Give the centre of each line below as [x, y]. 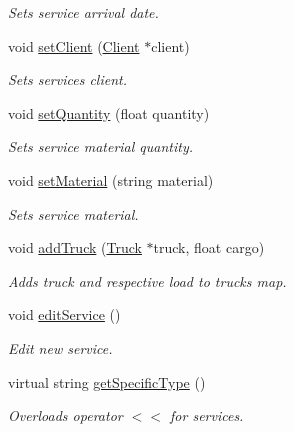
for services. [207, 415]
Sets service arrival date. [83, 12]
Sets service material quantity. [101, 146]
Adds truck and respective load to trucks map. [147, 280]
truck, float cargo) [209, 247]
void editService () [64, 314]
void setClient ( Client [74, 45]
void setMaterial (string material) [111, 179]
